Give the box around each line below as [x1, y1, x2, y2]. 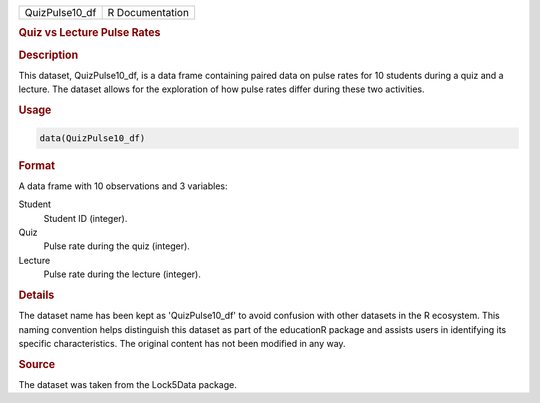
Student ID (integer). [43, 212, 128, 224]
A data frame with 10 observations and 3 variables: [18, 180, 228, 192]
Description [18, 48, 79, 62]
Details [18, 288, 55, 302]
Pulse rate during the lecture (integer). [43, 268, 202, 280]
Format [18, 158, 55, 172]
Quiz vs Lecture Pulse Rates [18, 26, 161, 40]
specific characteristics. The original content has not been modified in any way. [18, 337, 346, 349]
